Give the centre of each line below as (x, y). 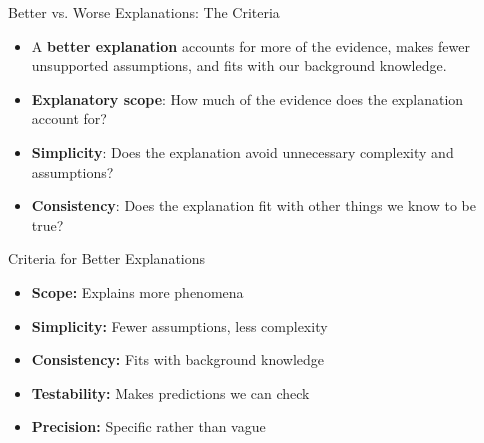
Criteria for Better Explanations (107, 258)
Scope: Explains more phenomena (137, 291)
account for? (69, 118)
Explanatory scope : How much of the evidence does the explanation (247, 98)
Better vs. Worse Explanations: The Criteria (144, 12)
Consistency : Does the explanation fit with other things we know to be (253, 205)
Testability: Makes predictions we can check (170, 392)
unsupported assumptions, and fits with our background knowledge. (239, 65)
